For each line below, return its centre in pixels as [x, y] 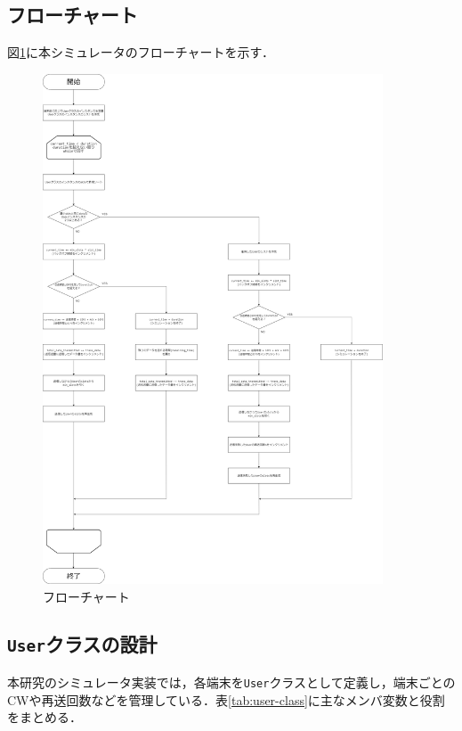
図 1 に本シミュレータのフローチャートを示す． [141, 52]
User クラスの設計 [82, 644]
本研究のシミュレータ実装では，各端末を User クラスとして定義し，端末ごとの [231, 682]
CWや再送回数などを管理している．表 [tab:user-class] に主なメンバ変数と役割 [226, 699]
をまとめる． [45, 717]
